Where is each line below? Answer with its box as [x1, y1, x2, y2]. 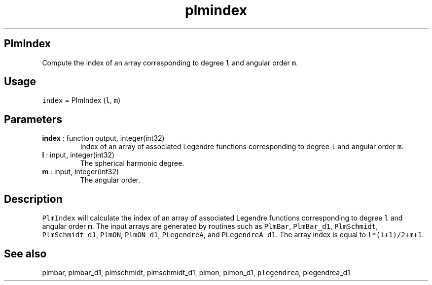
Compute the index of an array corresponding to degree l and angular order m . [42, 58, 298, 67]
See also [4, 247, 47, 260]
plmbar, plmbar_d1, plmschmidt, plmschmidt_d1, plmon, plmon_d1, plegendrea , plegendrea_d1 [42, 268, 350, 277]
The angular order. [80, 176, 141, 185]
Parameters [4, 113, 62, 126]
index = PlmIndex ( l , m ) [42, 96, 121, 105]
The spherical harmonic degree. [80, 159, 184, 168]
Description [4, 192, 63, 205]
